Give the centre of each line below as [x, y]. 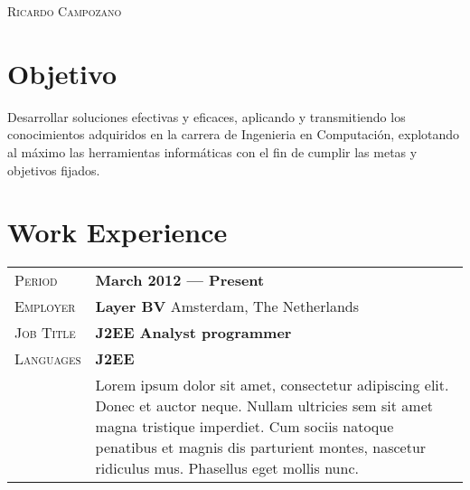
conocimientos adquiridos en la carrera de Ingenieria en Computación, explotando [234, 134]
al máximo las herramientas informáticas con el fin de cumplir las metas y [212, 151]
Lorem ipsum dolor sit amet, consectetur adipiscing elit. [272, 385]
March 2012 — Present [180, 280]
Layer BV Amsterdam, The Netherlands [227, 306]
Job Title [45, 333]
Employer [45, 306]
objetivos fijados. [54, 170]
